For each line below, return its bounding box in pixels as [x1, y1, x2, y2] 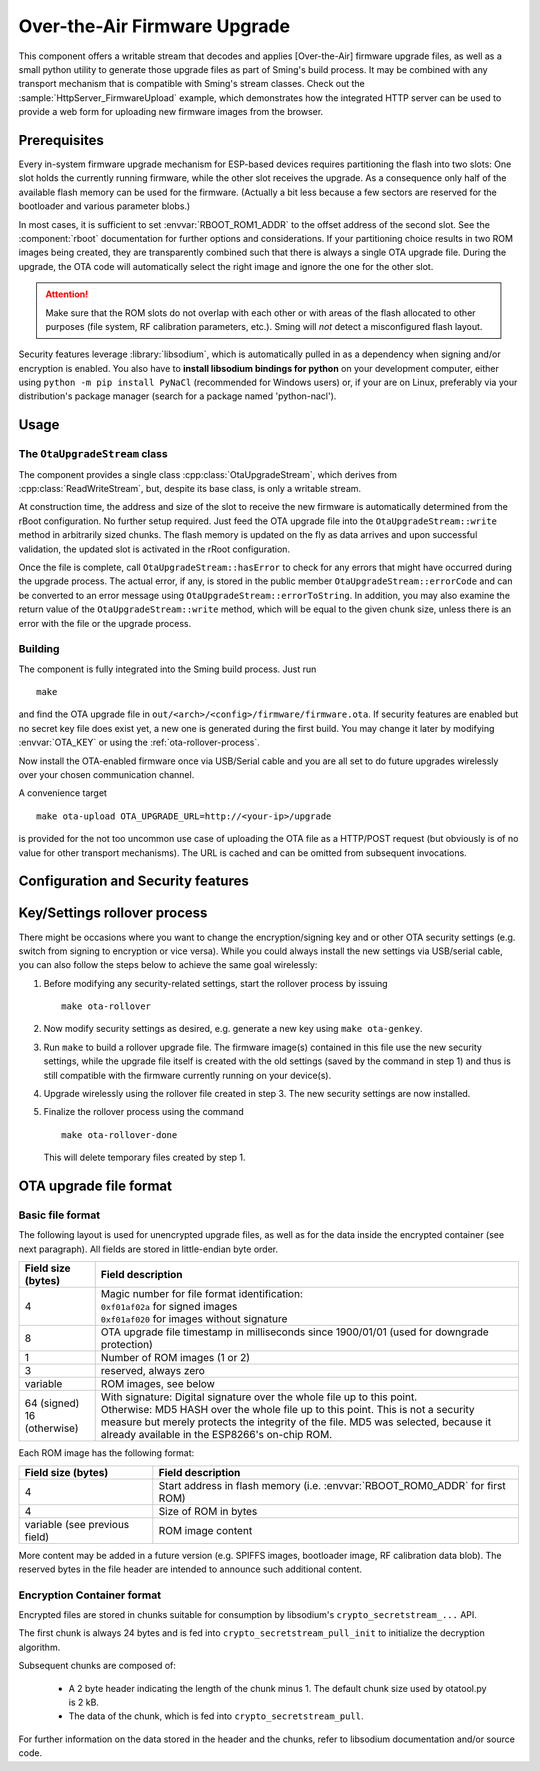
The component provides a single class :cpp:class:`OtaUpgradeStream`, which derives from [18, 468, 398, 480]
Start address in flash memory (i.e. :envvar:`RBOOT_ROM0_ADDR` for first [158, 1478, 506, 1492]
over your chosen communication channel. [18, 769, 195, 781]
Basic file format [18, 1208, 100, 1222]
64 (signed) [24, 1396, 80, 1410]
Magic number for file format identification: [100, 1287, 304, 1301]
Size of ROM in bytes [158, 1504, 258, 1518]
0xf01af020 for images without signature [100, 1312, 288, 1326]
